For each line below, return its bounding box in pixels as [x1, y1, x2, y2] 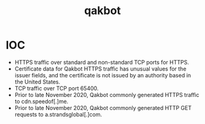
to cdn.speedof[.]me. [14, 98, 69, 105]
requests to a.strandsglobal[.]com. [14, 110, 102, 118]
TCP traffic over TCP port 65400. [14, 84, 99, 92]
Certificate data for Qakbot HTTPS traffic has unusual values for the [14, 65, 187, 72]
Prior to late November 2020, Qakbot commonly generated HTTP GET [14, 104, 191, 111]
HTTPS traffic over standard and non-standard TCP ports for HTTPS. [14, 58, 190, 66]
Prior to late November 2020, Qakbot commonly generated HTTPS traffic [14, 91, 199, 98]
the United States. [14, 78, 61, 85]
